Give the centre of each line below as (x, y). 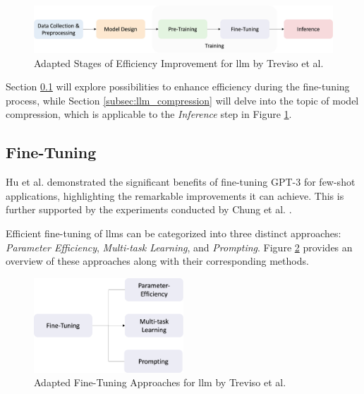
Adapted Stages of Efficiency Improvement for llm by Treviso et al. (179, 62)
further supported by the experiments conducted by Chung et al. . (149, 209)
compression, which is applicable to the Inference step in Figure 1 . (149, 114)
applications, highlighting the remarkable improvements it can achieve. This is (175, 195)
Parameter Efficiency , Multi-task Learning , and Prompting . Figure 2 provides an (179, 247)
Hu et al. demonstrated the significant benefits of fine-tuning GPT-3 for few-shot (181, 182)
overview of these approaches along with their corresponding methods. (157, 261)
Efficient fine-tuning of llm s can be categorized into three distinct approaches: (174, 233)
